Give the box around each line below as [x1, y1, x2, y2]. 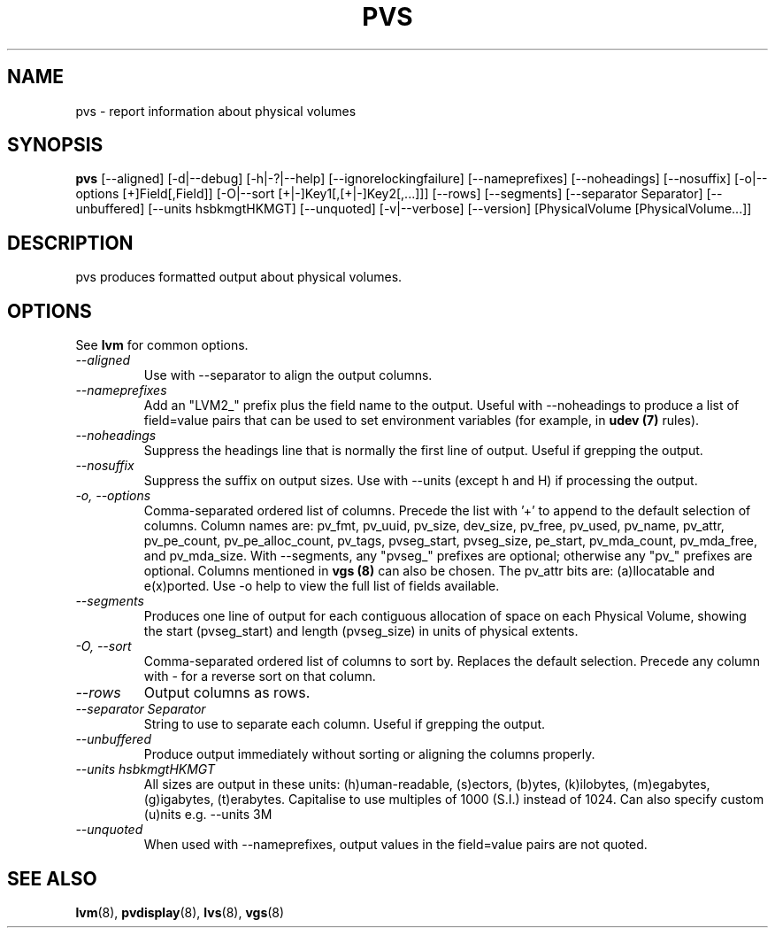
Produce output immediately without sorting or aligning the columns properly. [143, 746, 595, 762]
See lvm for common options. [75, 337, 249, 353]
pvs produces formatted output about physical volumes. [75, 269, 403, 285]
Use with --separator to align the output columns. [143, 367, 433, 383]
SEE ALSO [7, 867, 97, 890]
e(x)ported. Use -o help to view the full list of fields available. [143, 578, 500, 594]
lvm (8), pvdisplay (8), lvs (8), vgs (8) [75, 904, 285, 920]
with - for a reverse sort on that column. [143, 668, 376, 684]
